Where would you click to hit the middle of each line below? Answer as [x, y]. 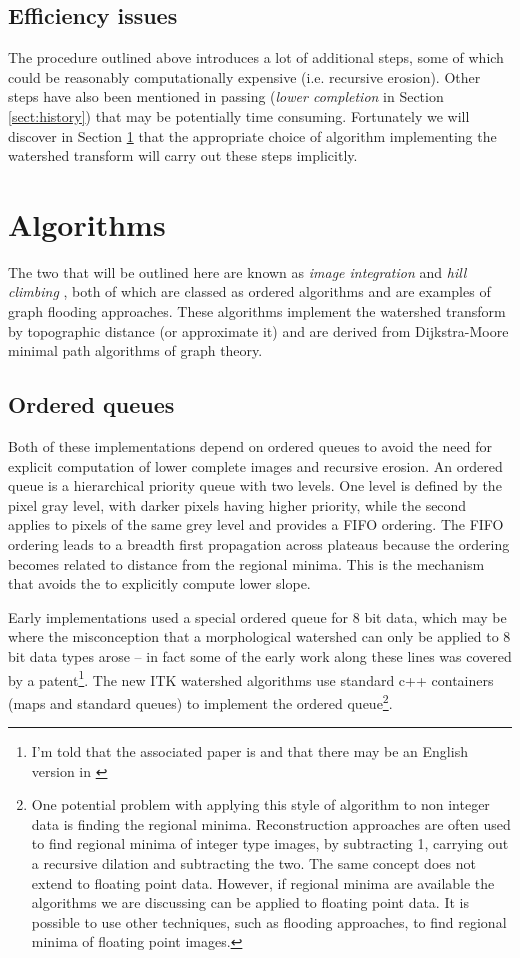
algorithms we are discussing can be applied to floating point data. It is [250, 902]
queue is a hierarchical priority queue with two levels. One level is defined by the [255, 485]
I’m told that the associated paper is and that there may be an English [249, 751]
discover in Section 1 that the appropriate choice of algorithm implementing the [252, 135]
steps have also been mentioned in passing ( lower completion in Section [226, 96]
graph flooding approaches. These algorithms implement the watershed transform [257, 311]
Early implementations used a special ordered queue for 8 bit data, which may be [257, 616]
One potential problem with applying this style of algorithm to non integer [260, 804]
